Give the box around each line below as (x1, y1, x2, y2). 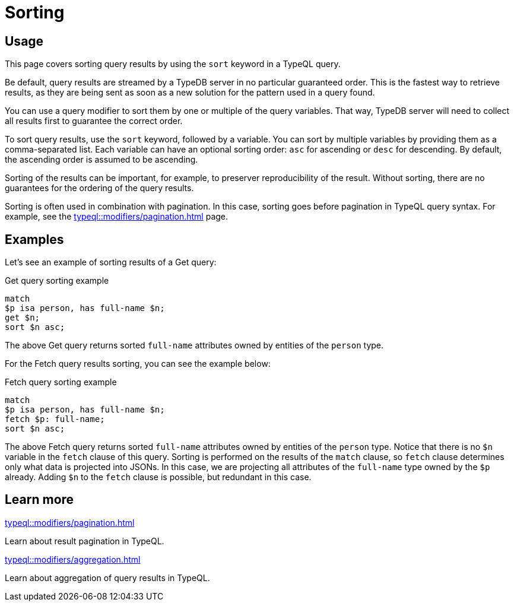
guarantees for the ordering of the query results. (5, 183, 194, 193)
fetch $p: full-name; (5, 414, 105, 424)
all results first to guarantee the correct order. (5, 116, 183, 126)
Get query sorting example (5, 275, 109, 286)
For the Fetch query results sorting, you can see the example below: (5, 358, 271, 369)
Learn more (5, 492, 74, 507)
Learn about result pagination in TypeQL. (5, 535, 164, 546)
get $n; (5, 313, 40, 323)
